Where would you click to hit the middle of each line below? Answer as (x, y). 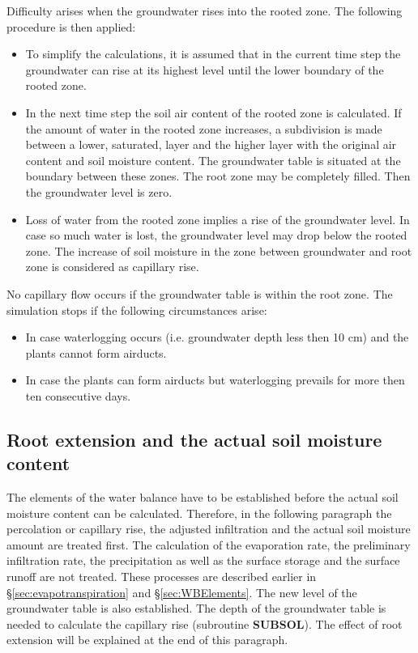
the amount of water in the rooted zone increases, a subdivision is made (204, 128)
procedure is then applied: (71, 26)
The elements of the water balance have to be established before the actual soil (203, 497)
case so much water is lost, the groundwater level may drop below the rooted (216, 235)
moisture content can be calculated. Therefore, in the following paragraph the (199, 513)
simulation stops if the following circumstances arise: (137, 310)
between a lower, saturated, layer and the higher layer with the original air (211, 144)
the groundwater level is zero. (99, 191)
